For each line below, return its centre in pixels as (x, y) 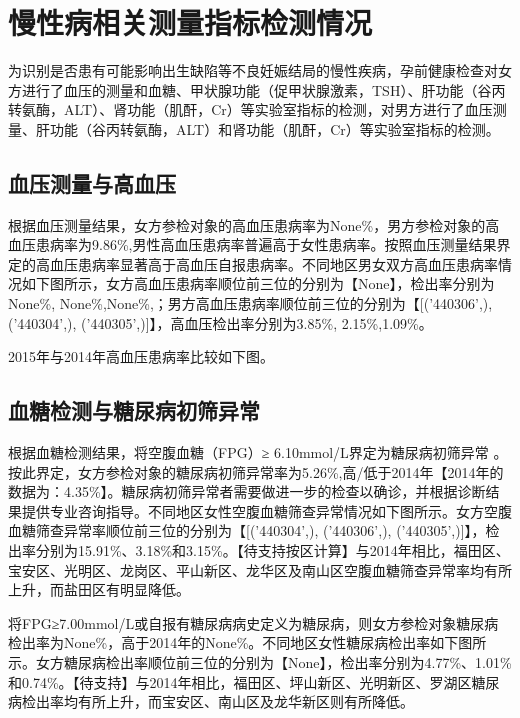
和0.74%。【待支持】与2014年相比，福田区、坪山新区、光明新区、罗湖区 (240, 681)
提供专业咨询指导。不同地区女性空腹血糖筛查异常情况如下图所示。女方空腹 (266, 510)
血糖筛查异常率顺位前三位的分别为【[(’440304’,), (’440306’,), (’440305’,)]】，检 (254, 530)
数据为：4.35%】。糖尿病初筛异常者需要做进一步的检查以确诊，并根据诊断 (247, 491)
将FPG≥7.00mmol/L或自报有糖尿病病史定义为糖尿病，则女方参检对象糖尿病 (253, 622)
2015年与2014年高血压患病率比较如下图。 (141, 356)
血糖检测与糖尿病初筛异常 (134, 410)
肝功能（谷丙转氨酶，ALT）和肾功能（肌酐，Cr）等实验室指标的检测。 (267, 128)
